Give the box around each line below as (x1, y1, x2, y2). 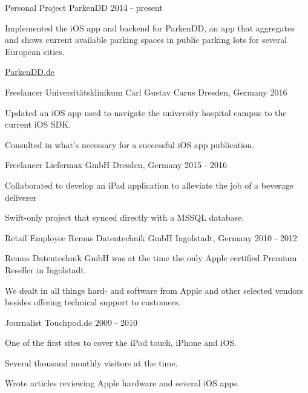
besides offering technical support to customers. (5, 296, 181, 308)
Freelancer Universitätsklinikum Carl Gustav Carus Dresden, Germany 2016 (5, 85, 287, 98)
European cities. (5, 45, 65, 57)
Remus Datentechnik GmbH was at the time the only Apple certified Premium (5, 252, 297, 264)
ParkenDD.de (5, 65, 54, 78)
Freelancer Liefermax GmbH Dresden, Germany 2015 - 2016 (5, 158, 228, 171)
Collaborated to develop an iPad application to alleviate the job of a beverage (5, 178, 294, 191)
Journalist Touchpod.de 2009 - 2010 (5, 316, 137, 328)
